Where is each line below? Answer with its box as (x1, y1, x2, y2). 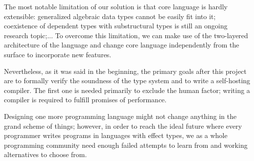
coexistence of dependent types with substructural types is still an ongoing (4, 21, 228, 31)
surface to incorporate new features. (4, 49, 112, 59)
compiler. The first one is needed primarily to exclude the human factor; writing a (4, 85, 250, 95)
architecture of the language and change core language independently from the (4, 40, 239, 50)
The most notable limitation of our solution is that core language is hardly (4, 1, 228, 11)
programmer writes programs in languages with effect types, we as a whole (4, 130, 228, 140)
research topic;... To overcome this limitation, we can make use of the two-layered (4, 30, 248, 40)
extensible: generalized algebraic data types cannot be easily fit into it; (4, 11, 216, 21)
